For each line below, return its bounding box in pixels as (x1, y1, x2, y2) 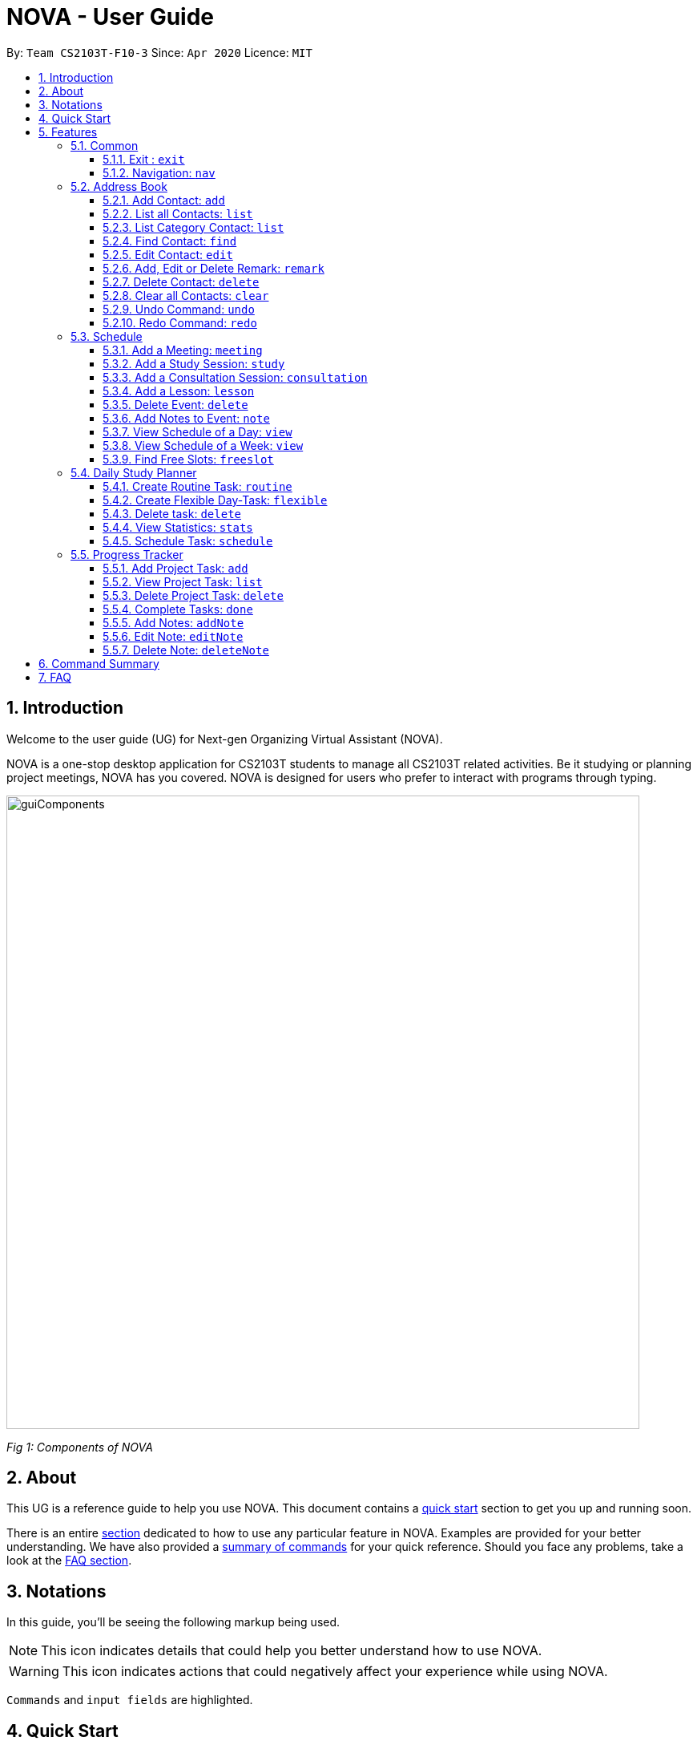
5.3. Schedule (71, 329, 143, 343)
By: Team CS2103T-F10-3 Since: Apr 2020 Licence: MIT (6, 45, 312, 59)
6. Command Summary (38, 656, 159, 670)
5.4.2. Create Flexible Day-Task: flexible (103, 492, 328, 507)
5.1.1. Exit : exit (103, 152, 185, 166)
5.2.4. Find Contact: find (103, 233, 237, 248)
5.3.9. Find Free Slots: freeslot (103, 451, 274, 466)
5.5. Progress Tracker (71, 547, 183, 561)
